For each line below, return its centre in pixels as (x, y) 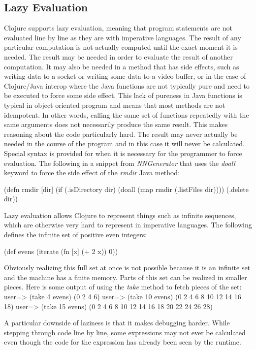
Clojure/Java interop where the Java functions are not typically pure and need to (127, 85)
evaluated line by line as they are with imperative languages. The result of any (123, 37)
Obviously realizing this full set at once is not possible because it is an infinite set (127, 268)
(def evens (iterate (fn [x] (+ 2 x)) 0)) (61, 251)
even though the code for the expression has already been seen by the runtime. (123, 342)
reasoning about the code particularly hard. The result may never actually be (121, 134)
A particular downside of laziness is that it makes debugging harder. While (117, 323)
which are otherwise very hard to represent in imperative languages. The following (128, 225)
